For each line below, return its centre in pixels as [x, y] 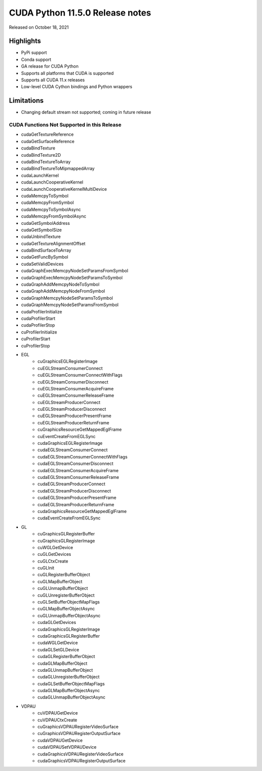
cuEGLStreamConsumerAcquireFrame [76, 388]
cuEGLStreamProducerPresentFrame [74, 416]
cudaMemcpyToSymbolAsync [51, 209]
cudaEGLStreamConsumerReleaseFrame [78, 477]
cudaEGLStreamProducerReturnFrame [76, 504]
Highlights [25, 41]
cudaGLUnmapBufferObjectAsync [72, 697]
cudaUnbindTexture [41, 237]
